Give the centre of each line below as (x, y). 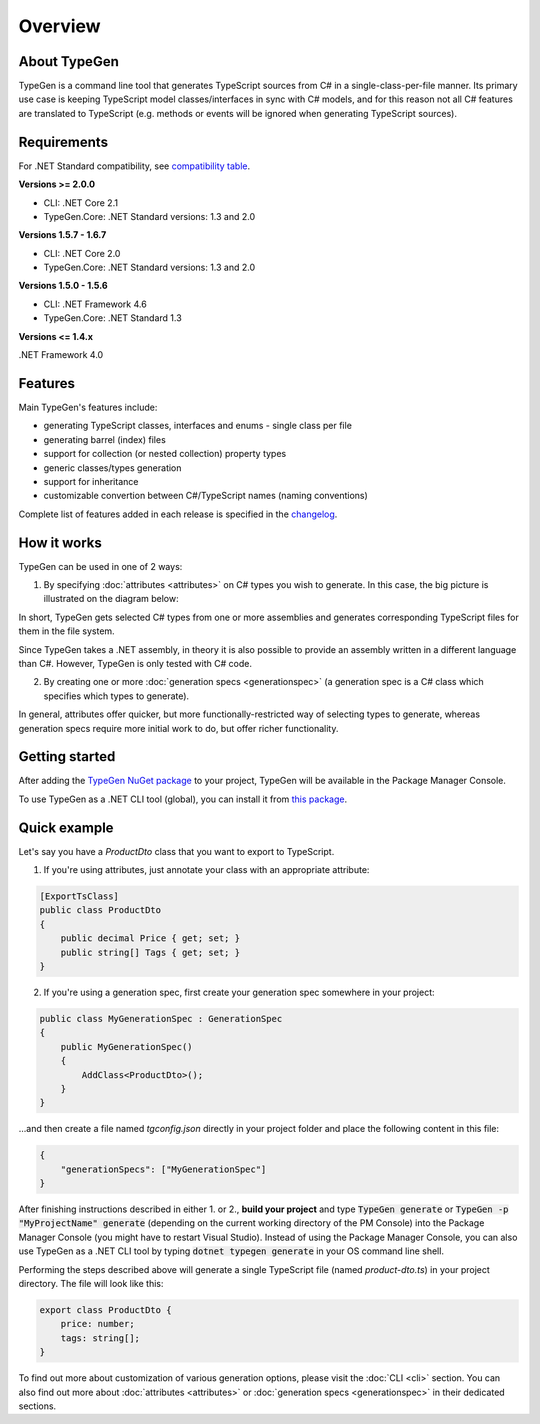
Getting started (67, 756)
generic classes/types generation (112, 467)
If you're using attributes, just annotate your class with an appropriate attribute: (206, 870)
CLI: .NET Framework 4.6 (95, 304)
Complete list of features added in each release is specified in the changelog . (178, 514)
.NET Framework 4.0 (61, 355)
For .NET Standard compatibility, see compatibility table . (134, 166)
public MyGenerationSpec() (127, 1046)
